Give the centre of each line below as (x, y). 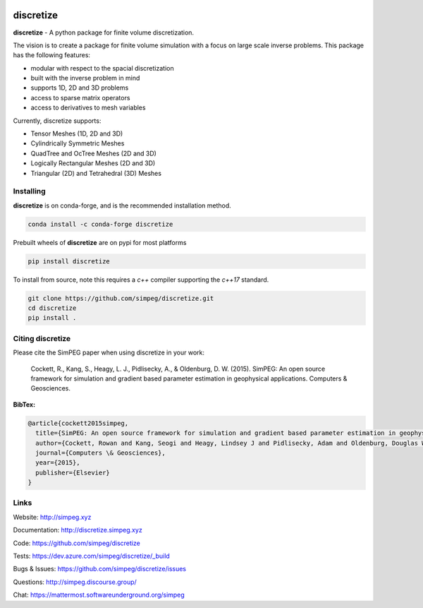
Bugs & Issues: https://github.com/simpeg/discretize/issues (100, 569)
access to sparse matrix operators (80, 97)
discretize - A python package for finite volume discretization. (103, 32)
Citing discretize (42, 338)
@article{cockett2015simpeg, (78, 423)
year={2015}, (58, 463)
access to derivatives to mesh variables (88, 108)
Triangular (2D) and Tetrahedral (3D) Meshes (96, 173)
